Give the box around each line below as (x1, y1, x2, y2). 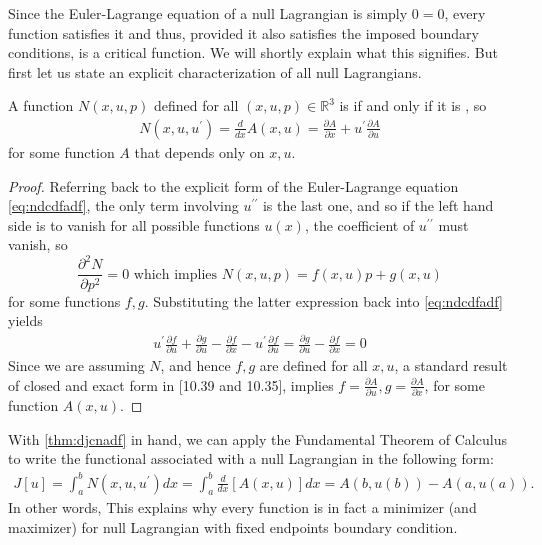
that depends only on (134, 142, 265, 162)
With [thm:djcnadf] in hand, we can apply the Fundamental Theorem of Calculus (8, 428, 507, 449)
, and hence (160, 355, 231, 376)
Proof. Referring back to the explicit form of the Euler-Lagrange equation (8, 175, 459, 196)
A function (8, 95, 74, 116)
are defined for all (259, 355, 368, 376)
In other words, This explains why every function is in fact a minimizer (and (8, 497, 477, 518)
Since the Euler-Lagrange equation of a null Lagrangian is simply (8, 3, 408, 23)
